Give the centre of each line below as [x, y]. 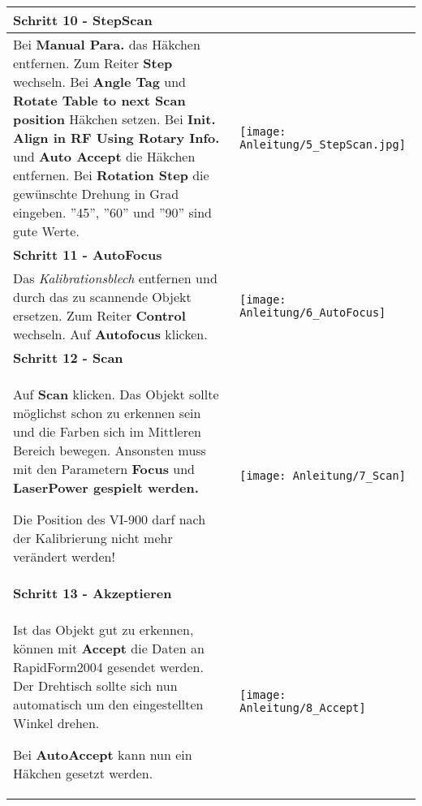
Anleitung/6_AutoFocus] [313, 312]
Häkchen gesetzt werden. [83, 773]
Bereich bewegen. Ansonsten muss [110, 450]
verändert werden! [64, 556]
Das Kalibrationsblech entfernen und [115, 278]
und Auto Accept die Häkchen [104, 156]
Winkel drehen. [56, 723]
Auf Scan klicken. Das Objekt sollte [116, 394]
